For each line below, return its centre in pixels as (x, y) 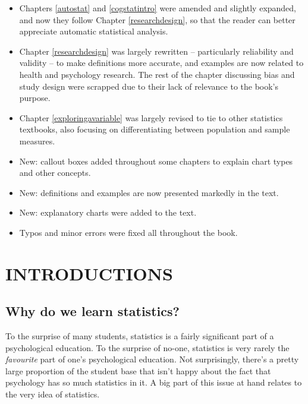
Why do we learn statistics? (92, 311)
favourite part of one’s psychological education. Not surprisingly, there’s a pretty (152, 359)
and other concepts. (55, 173)
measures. (37, 141)
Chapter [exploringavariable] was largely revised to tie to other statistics (151, 117)
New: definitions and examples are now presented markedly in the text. (149, 192)
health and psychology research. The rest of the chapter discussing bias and (157, 74)
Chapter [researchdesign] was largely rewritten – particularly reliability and (156, 51)
